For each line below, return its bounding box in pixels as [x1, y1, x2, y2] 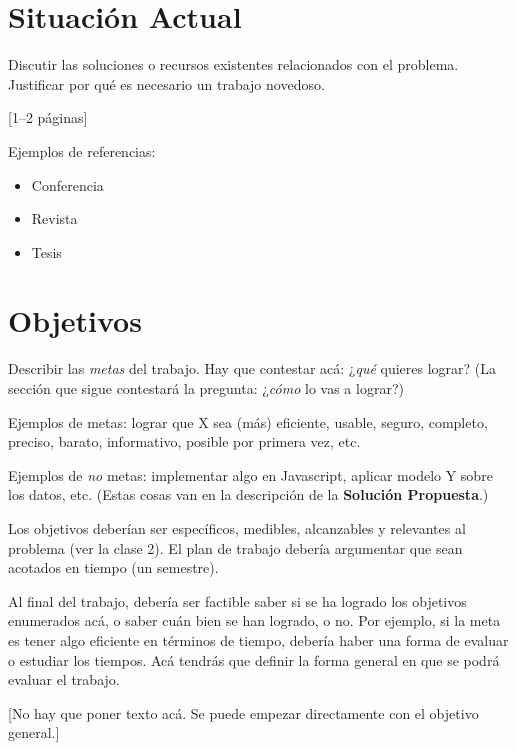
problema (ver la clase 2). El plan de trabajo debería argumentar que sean [8, 537, 463, 558]
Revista [31, 208, 78, 229]
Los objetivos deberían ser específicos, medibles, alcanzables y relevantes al [8, 517, 466, 538]
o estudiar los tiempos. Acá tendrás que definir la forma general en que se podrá [8, 649, 500, 670]
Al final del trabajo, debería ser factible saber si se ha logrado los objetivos [8, 590, 467, 611]
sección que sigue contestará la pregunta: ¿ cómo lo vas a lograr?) [8, 378, 404, 398]
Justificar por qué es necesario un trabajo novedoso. [8, 73, 325, 94]
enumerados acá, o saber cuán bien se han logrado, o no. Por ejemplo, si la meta [8, 610, 501, 631]
